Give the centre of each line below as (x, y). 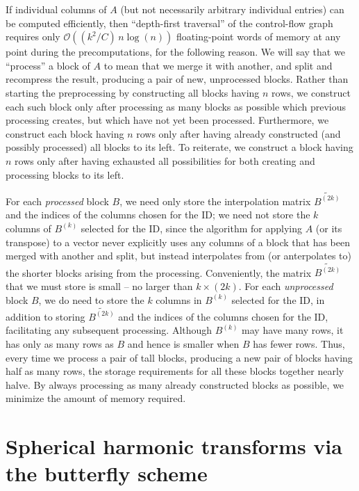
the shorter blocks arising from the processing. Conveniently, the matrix (159, 272)
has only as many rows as (60, 344)
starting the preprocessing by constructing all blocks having (133, 92)
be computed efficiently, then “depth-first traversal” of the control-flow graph (169, 23)
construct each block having (65, 133)
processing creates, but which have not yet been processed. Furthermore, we (167, 120)
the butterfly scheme (107, 473)
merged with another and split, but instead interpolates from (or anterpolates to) (178, 256)
